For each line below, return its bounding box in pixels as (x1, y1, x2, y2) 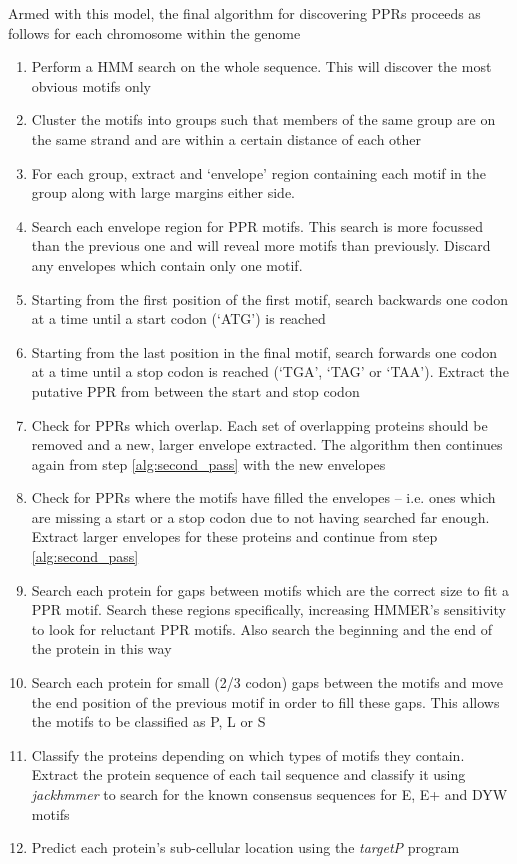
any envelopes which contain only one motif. (31, 254, 303, 275)
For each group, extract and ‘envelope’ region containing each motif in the (31, 162, 486, 183)
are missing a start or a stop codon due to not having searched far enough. (31, 506, 490, 527)
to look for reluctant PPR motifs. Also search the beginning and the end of (31, 618, 493, 639)
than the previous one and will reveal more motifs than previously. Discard (31, 235, 491, 256)
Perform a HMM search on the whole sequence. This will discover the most (31, 56, 492, 77)
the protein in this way (31, 638, 172, 659)
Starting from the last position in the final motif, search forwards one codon (31, 341, 498, 362)
